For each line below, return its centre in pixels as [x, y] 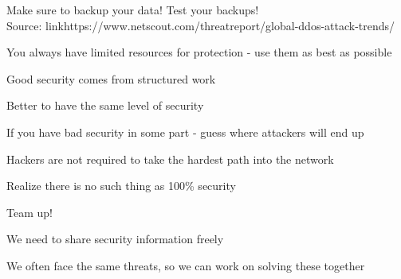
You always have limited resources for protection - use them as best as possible [199, 52]
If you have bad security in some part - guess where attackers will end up [185, 132]
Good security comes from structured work [111, 78]
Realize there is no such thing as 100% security [121, 186]
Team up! [29, 212]
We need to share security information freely [115, 239]
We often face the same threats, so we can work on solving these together [186, 265]
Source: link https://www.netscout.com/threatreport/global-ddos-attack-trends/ [201, 25]
